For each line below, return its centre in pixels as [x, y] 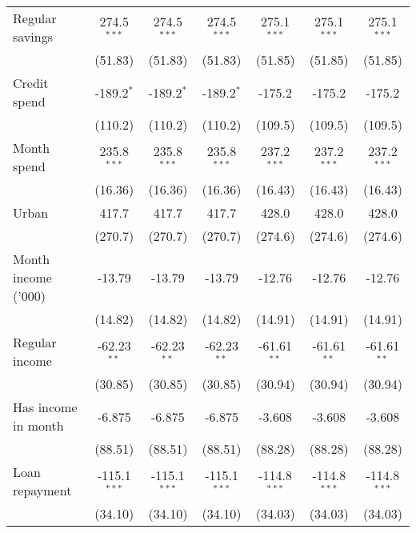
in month [38, 425]
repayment [42, 490]
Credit [31, 83]
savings [33, 36]
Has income [45, 407]
